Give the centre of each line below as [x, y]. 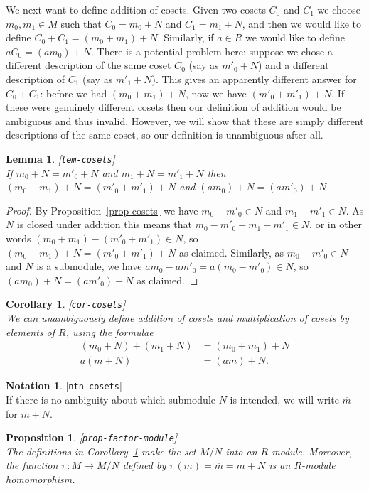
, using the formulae [109, 331]
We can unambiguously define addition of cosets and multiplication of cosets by [177, 318]
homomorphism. [41, 479]
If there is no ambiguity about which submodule [111, 399]
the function [32, 465]
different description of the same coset [89, 65]
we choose [339, 9]
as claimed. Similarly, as [231, 252]
